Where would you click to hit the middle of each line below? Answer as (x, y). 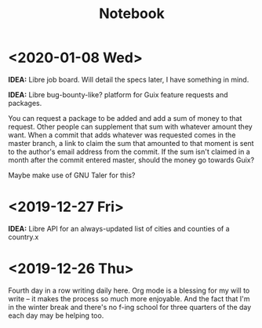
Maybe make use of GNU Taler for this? (72, 175)
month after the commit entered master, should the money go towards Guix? (131, 160)
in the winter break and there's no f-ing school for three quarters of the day (130, 307)
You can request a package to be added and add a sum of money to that (125, 118)
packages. (25, 103)
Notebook (132, 14)
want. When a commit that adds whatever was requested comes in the (122, 135)
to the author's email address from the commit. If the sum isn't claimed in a (129, 151)
